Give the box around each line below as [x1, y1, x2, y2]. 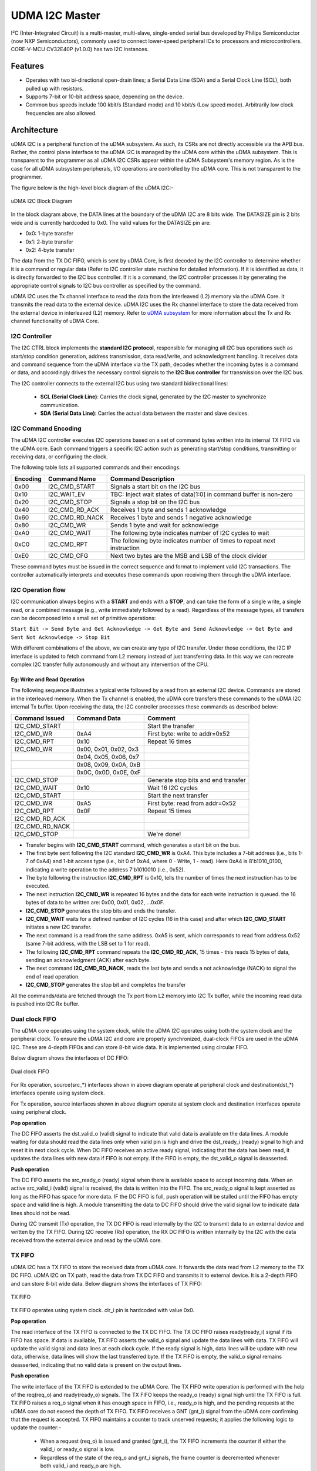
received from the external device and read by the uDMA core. [11, 1236, 163, 1244]
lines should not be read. [11, 1209, 71, 1216]
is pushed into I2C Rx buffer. [11, 1000, 80, 1007]
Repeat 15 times [147, 807, 191, 815]
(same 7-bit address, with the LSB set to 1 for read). [25, 940, 150, 947]
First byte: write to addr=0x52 [147, 730, 230, 738]
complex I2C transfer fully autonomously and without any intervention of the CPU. [11, 661, 209, 668]
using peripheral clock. [11, 1109, 67, 1116]
